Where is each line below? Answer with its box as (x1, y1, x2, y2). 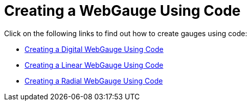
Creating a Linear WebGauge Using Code (25, 60, 164, 69)
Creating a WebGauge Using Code (4, 2, 241, 19)
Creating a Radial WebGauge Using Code (25, 76, 163, 85)
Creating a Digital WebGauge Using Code (25, 44, 164, 54)
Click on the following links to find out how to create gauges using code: (4, 29, 247, 38)
